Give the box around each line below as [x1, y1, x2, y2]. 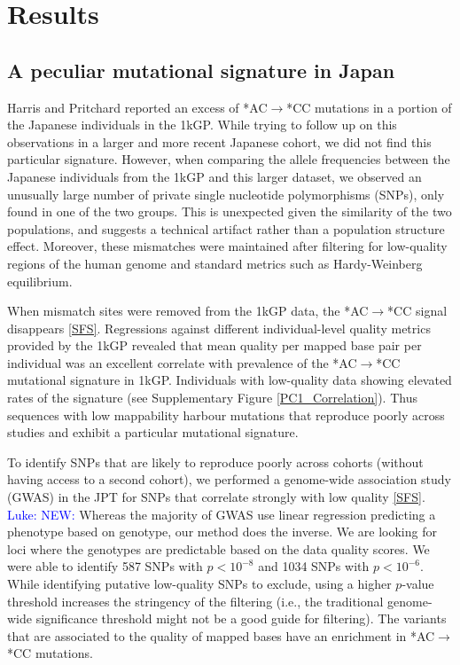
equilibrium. [7, 271, 73, 290]
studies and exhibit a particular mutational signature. [7, 423, 299, 442]
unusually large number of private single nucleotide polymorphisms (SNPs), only [7, 184, 445, 203]
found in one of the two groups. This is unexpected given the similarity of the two [7, 202, 452, 221]
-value [402, 575, 434, 593]
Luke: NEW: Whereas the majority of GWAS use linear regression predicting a [7, 505, 436, 523]
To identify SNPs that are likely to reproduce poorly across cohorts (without [7, 452, 424, 471]
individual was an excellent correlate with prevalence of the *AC [7, 353, 357, 372]
